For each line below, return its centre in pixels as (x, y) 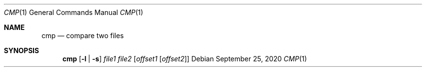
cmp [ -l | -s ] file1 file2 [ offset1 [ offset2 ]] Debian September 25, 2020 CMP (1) (185, 59)
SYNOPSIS (22, 50)
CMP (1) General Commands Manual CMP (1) (74, 12)
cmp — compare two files (83, 35)
